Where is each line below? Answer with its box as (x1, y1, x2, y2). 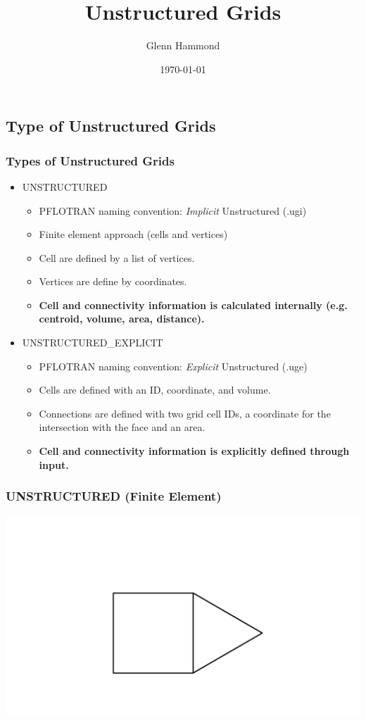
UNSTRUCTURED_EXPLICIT (22, 335, 163, 350)
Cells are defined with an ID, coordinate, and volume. (39, 382, 271, 397)
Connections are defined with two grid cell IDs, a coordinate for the (39, 406, 331, 420)
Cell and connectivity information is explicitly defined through (39, 444, 350, 458)
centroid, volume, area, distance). (39, 311, 205, 326)
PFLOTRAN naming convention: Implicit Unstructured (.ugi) (39, 203, 307, 218)
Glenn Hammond (146, 38, 220, 53)
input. (39, 457, 69, 472)
